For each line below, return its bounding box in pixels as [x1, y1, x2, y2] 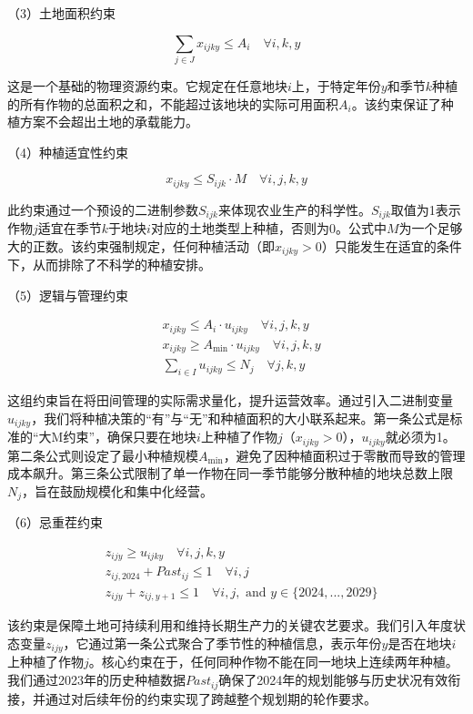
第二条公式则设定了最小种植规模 [7, 445, 198, 464]
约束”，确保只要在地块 [63, 427, 197, 446]
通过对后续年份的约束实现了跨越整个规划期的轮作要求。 [45, 688, 377, 708]
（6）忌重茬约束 [7, 513, 103, 532]
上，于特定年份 [291, 76, 381, 95]
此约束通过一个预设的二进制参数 [7, 199, 198, 219]
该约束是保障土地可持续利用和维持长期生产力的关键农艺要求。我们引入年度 [7, 616, 453, 635]
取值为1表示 [390, 199, 461, 219]
